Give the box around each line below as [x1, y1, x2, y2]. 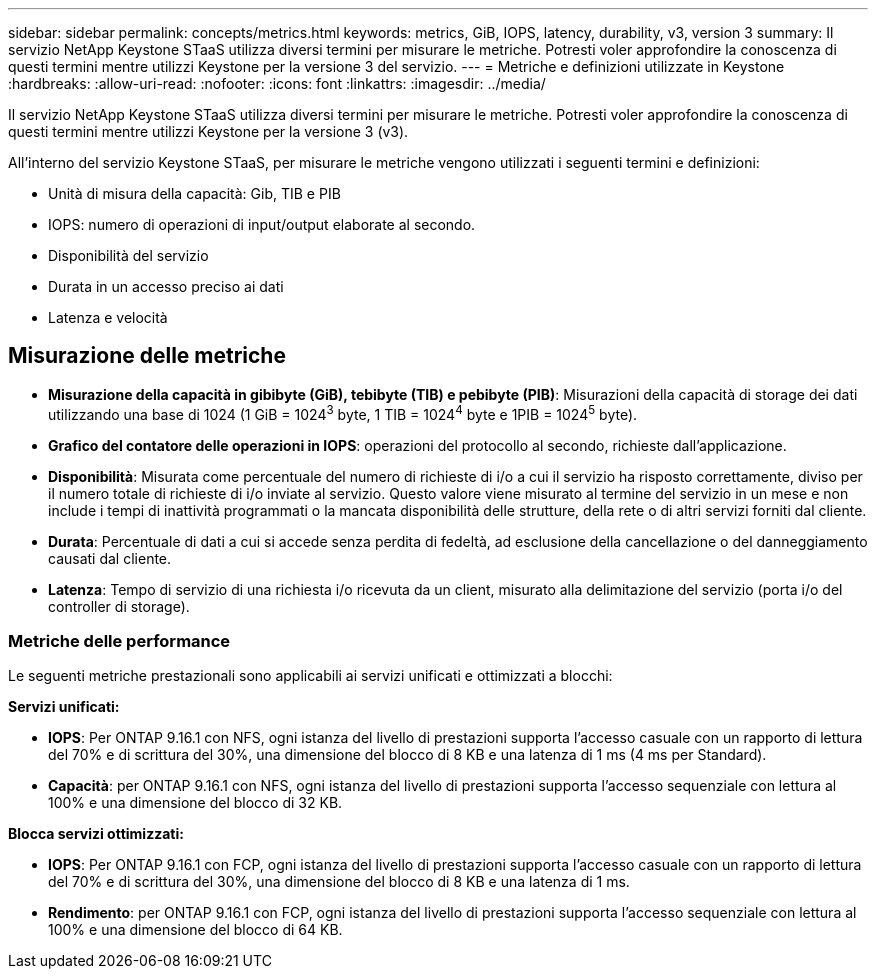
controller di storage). [48, 597, 190, 615]
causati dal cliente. [48, 549, 172, 567]
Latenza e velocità [48, 309, 168, 326]
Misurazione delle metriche [8, 343, 286, 369]
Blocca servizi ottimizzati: [8, 825, 184, 843]
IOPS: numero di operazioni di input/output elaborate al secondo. [48, 216, 476, 233]
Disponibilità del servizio [48, 247, 209, 264]
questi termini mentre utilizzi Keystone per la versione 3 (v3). [8, 123, 409, 140]
